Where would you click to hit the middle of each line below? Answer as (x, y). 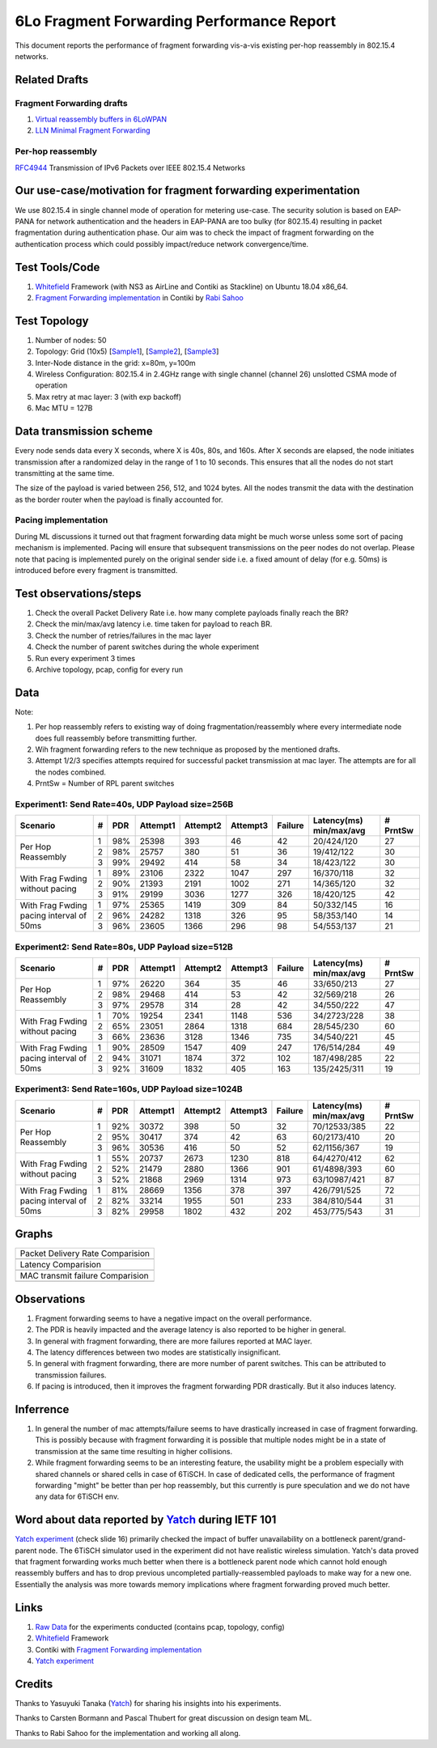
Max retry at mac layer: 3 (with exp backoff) (108, 397)
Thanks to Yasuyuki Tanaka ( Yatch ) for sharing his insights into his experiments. (148, 1703)
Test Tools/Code (57, 267)
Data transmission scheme (84, 432)
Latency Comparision (60, 1265)
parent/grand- (382, 1539)
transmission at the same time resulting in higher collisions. (134, 1451)
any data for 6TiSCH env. (77, 1496)
